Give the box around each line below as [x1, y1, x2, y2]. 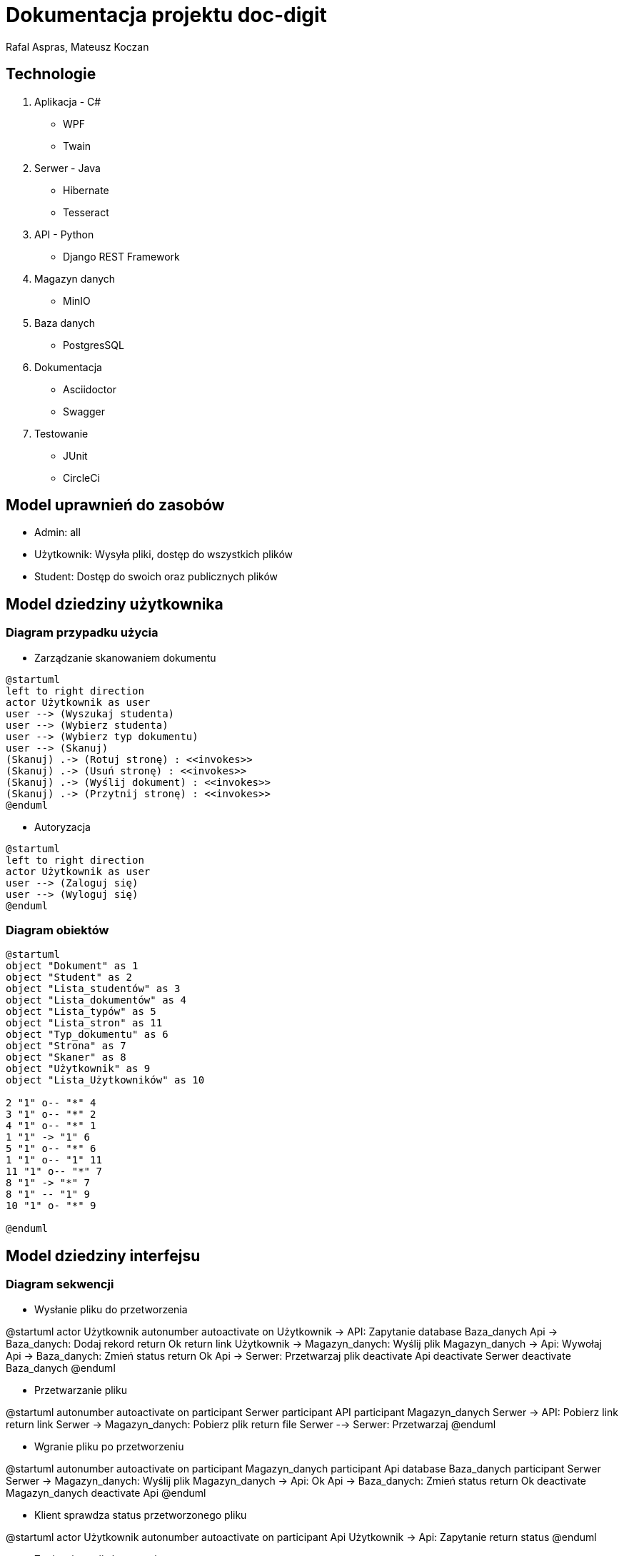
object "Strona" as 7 [6, 1040, 126, 1052]
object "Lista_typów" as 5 [6, 1006, 156, 1018]
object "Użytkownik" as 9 [6, 1063, 151, 1075]
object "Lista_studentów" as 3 [6, 983, 181, 995]
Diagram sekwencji [6, 1277, 114, 1292]
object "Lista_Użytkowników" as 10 [6, 1074, 205, 1086]
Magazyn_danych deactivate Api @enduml [6, 1486, 206, 1499]
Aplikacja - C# [34, 95, 101, 108]
